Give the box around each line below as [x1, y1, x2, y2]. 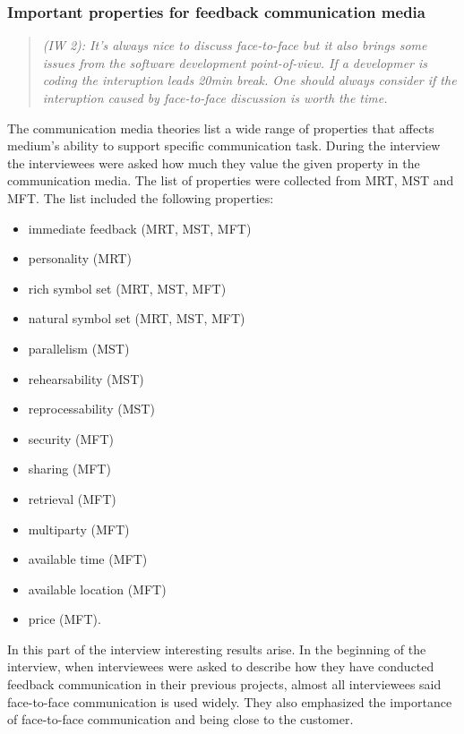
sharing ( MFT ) [28, 459, 111, 478]
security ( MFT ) [28, 429, 115, 448]
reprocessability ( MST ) [28, 399, 155, 418]
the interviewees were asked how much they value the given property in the [7, 153, 420, 172]
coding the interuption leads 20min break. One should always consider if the [42, 71, 457, 90]
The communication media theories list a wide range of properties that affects [7, 118, 434, 137]
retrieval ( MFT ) [28, 489, 116, 508]
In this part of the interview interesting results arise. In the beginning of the [7, 639, 426, 658]
